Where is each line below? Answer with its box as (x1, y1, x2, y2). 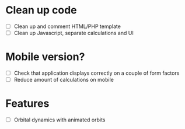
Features (5, 97, 50, 110)
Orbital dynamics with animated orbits (13, 116, 106, 123)
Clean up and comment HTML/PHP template (13, 23, 121, 30)
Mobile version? (5, 50, 85, 64)
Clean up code (5, 4, 77, 17)
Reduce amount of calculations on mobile (13, 76, 114, 83)
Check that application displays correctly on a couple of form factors (13, 69, 180, 76)
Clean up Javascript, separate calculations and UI (13, 30, 134, 36)
